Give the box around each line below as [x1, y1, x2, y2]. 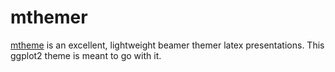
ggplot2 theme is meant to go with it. [10, 49, 162, 61]
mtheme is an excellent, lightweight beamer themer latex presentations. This [10, 39, 325, 51]
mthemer [10, 6, 88, 29]
